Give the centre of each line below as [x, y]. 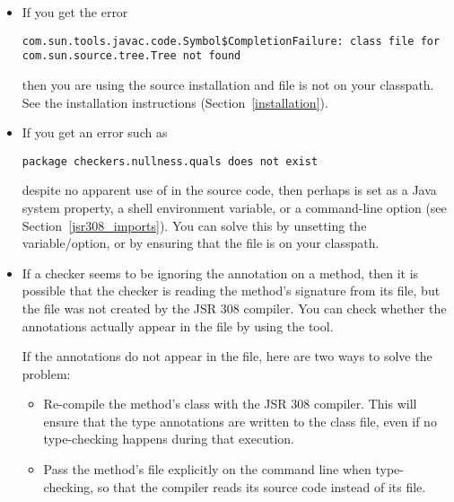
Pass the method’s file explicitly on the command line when [207, 469]
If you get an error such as [95, 132]
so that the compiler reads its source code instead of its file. [262, 486]
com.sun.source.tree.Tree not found [131, 56]
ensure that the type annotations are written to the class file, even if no [240, 421]
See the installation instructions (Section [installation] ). [175, 102]
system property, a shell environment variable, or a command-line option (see [234, 207]
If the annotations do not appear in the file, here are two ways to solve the [227, 356]
